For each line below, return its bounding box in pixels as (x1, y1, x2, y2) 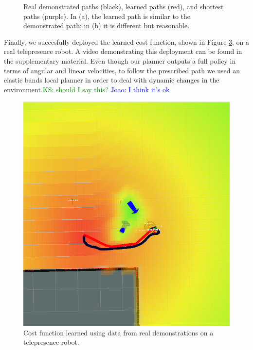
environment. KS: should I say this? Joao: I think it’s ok (4, 84, 170, 94)
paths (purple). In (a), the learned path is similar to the (23, 11, 190, 21)
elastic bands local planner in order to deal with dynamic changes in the (4, 75, 219, 85)
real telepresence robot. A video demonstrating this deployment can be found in (4, 46, 242, 56)
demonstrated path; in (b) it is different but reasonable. (23, 20, 190, 31)
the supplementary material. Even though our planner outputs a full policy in (4, 55, 236, 66)
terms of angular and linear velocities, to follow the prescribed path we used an (4, 65, 240, 75)
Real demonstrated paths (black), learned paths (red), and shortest (23, 1, 224, 11)
